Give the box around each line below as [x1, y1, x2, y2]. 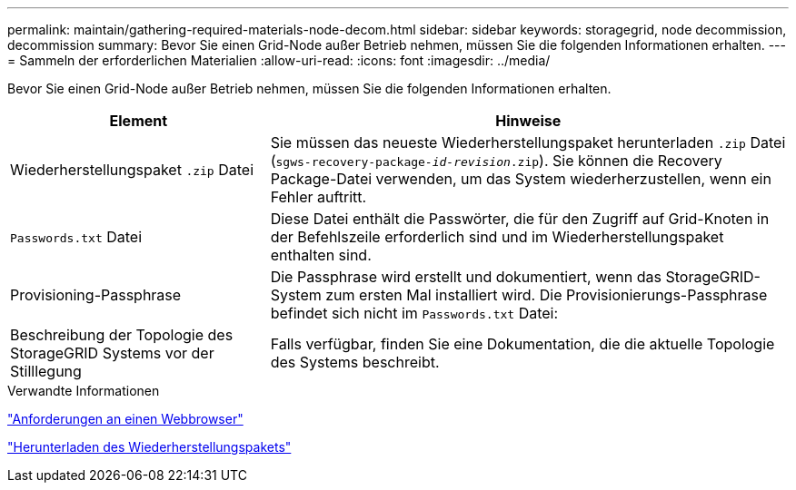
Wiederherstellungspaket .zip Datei [10, 161, 254, 179]
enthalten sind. [270, 246, 372, 264]
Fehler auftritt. [270, 188, 367, 206]
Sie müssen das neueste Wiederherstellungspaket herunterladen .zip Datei [270, 133, 786, 152]
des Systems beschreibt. [270, 353, 440, 371]
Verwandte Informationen [7, 383, 160, 398]
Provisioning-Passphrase [10, 286, 182, 304]
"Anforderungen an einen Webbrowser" [7, 411, 244, 426]
